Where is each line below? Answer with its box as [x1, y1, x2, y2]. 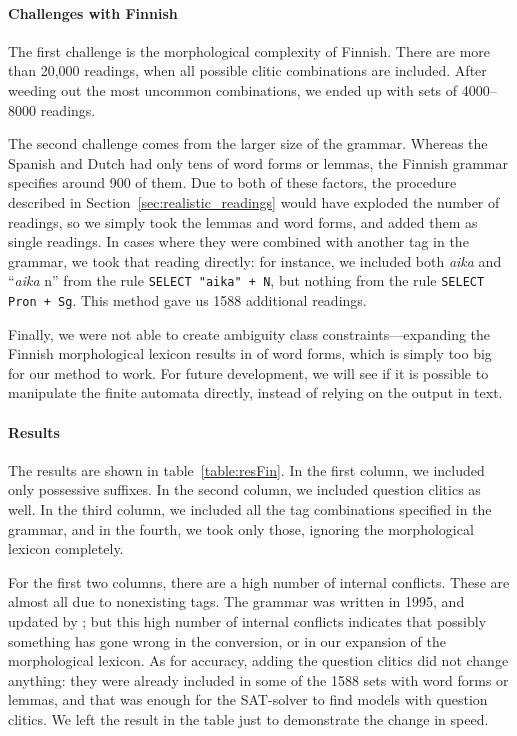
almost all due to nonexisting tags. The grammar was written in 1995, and [8, 591, 465, 612]
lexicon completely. [8, 538, 124, 559]
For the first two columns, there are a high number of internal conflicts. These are [8, 571, 510, 592]
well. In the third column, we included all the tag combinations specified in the [8, 499, 492, 519]
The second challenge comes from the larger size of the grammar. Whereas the [8, 133, 488, 154]
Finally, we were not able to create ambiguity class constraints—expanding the [8, 323, 491, 344]
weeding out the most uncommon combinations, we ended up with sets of [8, 79, 458, 100]
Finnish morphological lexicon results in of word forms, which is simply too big [8, 343, 492, 364]
